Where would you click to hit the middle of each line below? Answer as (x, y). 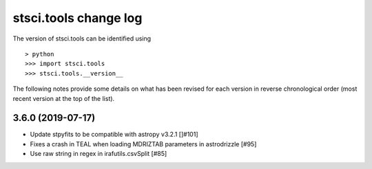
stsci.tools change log (77, 18)
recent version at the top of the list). (64, 98)
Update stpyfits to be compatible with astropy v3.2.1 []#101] (114, 135)
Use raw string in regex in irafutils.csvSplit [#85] (99, 154)
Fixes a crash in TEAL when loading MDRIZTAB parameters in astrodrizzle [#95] (143, 144)
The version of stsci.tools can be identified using (82, 38)
